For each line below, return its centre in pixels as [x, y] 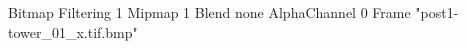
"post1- [437, 12]
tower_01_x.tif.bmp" [73, 31]
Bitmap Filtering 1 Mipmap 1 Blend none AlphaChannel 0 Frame [209, 12]
